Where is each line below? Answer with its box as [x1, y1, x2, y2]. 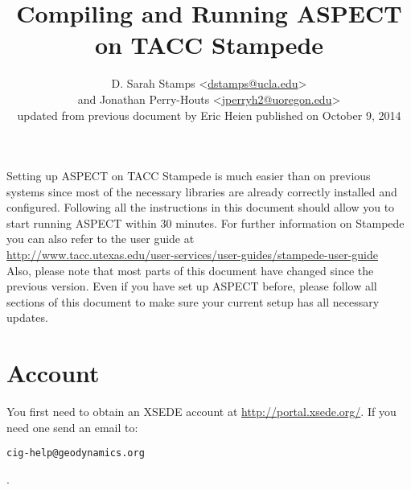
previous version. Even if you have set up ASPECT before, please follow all [6, 278, 377, 294]
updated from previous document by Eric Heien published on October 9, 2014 [17, 106, 401, 123]
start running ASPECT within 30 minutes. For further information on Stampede [6, 214, 405, 231]
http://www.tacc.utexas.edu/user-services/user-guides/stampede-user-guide [6, 246, 378, 263]
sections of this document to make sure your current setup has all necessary [6, 293, 380, 310]
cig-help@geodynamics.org [6, 447, 145, 459]
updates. [6, 309, 48, 326]
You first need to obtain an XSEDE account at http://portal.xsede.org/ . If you [6, 403, 397, 420]
